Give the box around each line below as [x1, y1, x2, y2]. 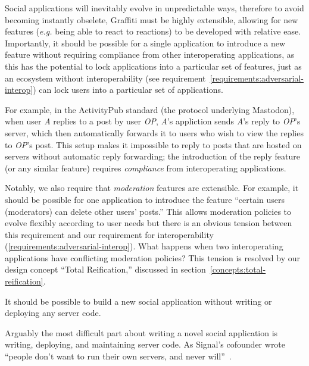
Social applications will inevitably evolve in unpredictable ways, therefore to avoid [5, 2, 304, 14]
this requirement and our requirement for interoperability [5, 228, 214, 240]
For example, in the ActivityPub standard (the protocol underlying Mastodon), [5, 103, 295, 115]
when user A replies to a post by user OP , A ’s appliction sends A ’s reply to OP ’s [5, 115, 301, 127]
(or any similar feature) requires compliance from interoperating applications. [5, 161, 286, 174]
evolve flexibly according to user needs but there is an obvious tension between [5, 217, 292, 229]
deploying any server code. [5, 306, 101, 319]
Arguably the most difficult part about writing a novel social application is [5, 326, 278, 339]
